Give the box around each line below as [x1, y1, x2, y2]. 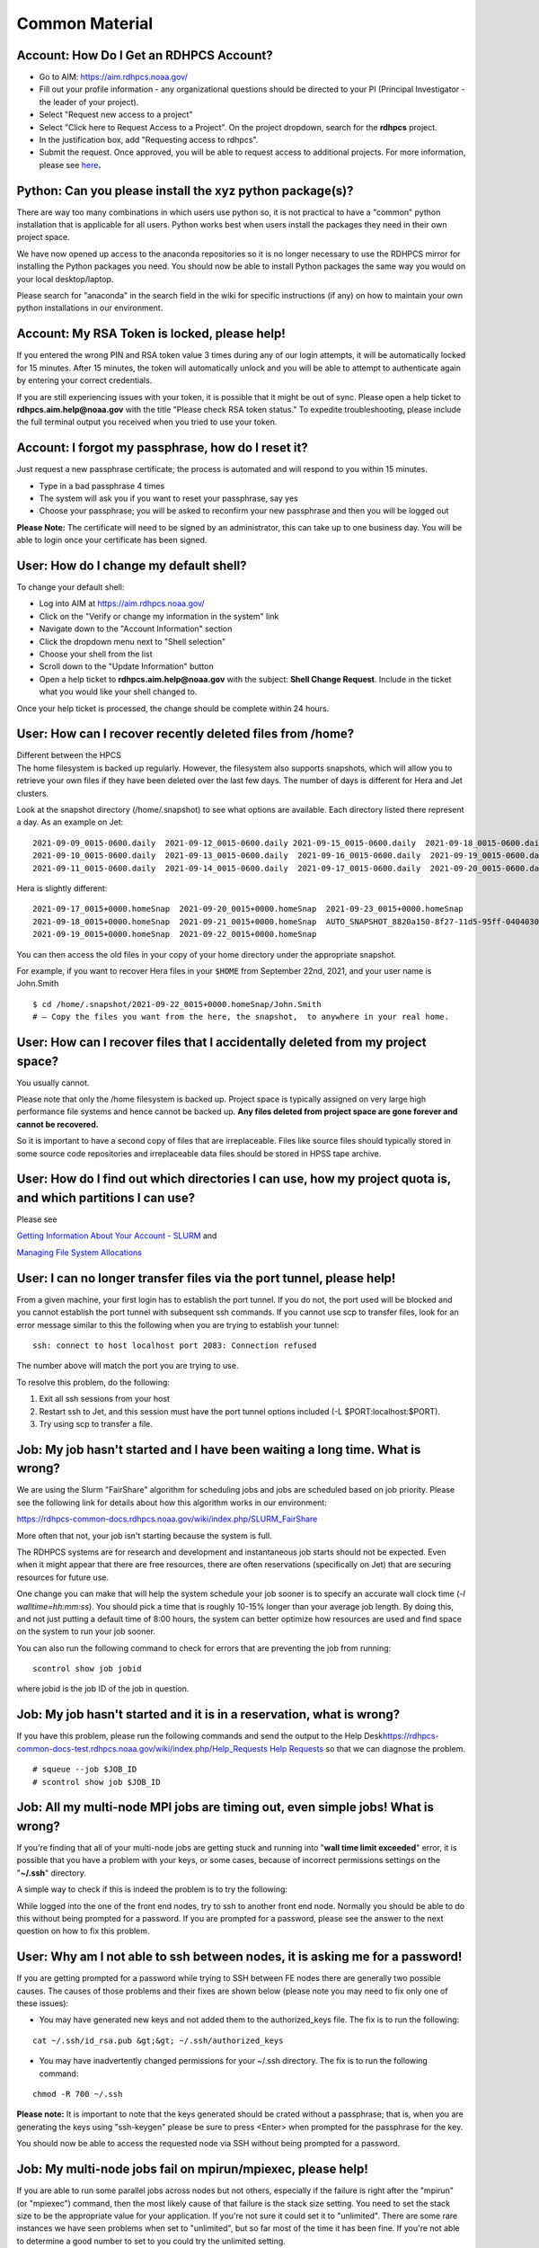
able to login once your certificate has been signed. [16, 535, 208, 546]
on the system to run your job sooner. [16, 1626, 156, 1637]
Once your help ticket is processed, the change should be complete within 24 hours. [16, 702, 330, 714]
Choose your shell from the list [39, 648, 153, 660]
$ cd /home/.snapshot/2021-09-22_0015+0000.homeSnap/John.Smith [32, 999, 323, 1009]
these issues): [16, 1998, 69, 2009]
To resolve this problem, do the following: [16, 1377, 171, 1387]
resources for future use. [16, 1572, 110, 1583]
